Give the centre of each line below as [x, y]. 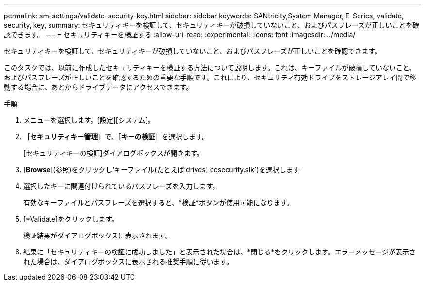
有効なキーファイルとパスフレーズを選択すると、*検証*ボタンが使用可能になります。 [158, 202]
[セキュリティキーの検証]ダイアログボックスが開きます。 [114, 153]
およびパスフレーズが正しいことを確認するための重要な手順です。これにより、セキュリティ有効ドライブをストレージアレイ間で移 [210, 77]
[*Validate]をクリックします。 [71, 219]
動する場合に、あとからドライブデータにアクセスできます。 [98, 87]
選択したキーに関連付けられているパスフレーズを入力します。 [121, 186]
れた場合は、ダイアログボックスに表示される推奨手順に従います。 [128, 261]
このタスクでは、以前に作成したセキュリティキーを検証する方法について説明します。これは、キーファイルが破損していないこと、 [210, 68]
